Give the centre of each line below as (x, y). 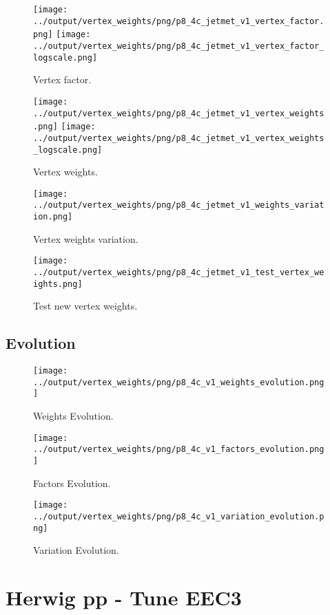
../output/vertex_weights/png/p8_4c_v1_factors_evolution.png (179, 450)
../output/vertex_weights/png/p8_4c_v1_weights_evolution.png (179, 382)
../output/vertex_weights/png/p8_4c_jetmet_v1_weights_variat (179, 205)
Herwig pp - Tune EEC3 (124, 597)
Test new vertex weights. (85, 306)
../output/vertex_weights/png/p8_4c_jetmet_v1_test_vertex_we (179, 272)
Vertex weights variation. (86, 238)
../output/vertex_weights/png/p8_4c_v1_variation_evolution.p (179, 516)
